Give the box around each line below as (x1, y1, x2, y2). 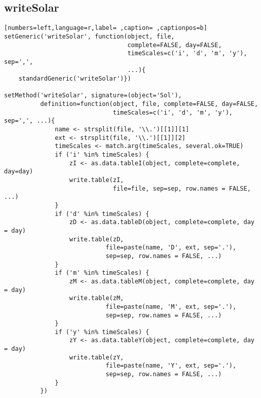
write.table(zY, (69, 353, 124, 361)
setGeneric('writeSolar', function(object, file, (4, 32, 175, 40)
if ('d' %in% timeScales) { (55, 210, 150, 218)
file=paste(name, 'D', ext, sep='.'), (105, 244, 237, 251)
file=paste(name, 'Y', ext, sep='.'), (105, 362, 237, 370)
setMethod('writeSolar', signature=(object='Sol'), (4, 92, 182, 99)
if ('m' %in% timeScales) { (55, 269, 150, 277)
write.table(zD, (69, 235, 124, 243)
